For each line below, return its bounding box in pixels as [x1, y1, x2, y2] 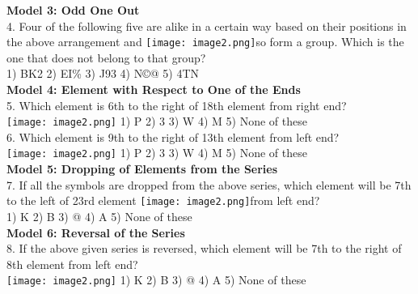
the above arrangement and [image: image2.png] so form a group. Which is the [6, 33, 404, 50]
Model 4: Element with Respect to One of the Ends [6, 81, 301, 98]
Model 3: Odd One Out [6, 2, 140, 18]
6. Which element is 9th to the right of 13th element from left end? [6, 128, 340, 145]
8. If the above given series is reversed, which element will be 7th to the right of [6, 240, 402, 257]
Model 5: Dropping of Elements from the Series [6, 160, 278, 177]
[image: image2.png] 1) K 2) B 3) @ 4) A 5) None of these [6, 271, 306, 288]
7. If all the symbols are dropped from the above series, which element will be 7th [6, 176, 412, 193]
